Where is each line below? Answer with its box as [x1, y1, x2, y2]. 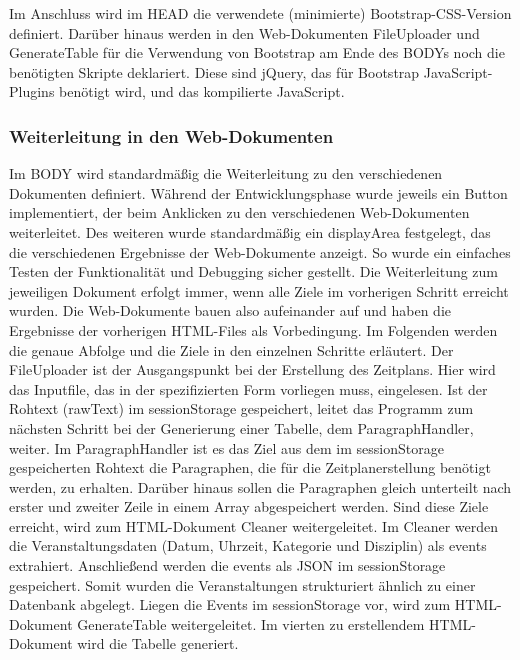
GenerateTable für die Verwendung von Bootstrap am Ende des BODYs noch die [9, 42, 505, 63]
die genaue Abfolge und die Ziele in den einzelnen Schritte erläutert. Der [9, 339, 454, 360]
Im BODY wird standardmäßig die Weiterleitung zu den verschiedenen [9, 163, 443, 184]
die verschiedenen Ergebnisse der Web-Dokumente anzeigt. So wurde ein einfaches [9, 241, 511, 262]
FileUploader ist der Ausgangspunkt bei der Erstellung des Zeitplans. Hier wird [9, 359, 496, 380]
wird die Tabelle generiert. [77, 633, 239, 654]
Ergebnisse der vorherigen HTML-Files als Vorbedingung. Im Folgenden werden [9, 319, 498, 340]
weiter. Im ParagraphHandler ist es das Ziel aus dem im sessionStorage [9, 437, 444, 458]
